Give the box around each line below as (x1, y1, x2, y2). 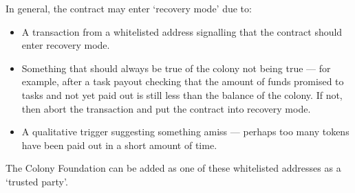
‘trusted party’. (6, 174, 68, 188)
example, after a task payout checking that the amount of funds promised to (21, 74, 344, 89)
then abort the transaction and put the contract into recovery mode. (21, 101, 311, 115)
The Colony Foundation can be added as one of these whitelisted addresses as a (6, 161, 341, 175)
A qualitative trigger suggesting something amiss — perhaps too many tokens (21, 124, 349, 139)
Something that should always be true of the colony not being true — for (21, 60, 331, 75)
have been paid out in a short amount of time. (21, 137, 217, 152)
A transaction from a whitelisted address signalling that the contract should (21, 24, 343, 38)
